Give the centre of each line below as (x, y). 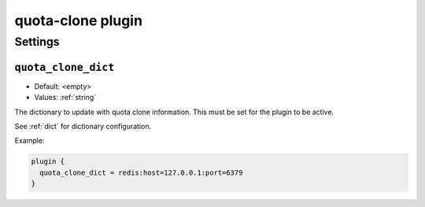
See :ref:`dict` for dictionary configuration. (83, 126)
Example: (30, 141)
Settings (37, 42)
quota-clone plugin (79, 20)
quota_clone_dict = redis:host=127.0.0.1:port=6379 (141, 172)
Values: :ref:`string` (65, 98)
